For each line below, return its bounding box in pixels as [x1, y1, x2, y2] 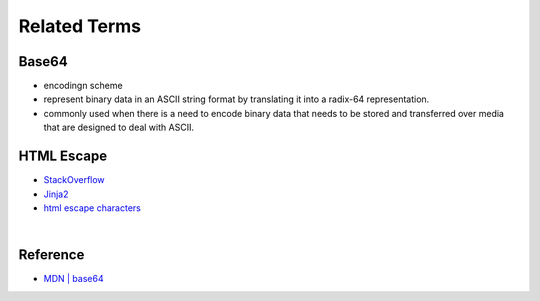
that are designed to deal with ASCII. [43, 121, 195, 134]
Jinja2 [43, 188, 69, 200]
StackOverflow [43, 174, 105, 186]
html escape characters [43, 201, 142, 214]
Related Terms [18, 15, 142, 37]
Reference [18, 246, 85, 264]
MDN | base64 [43, 273, 104, 285]
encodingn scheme [43, 80, 124, 92]
